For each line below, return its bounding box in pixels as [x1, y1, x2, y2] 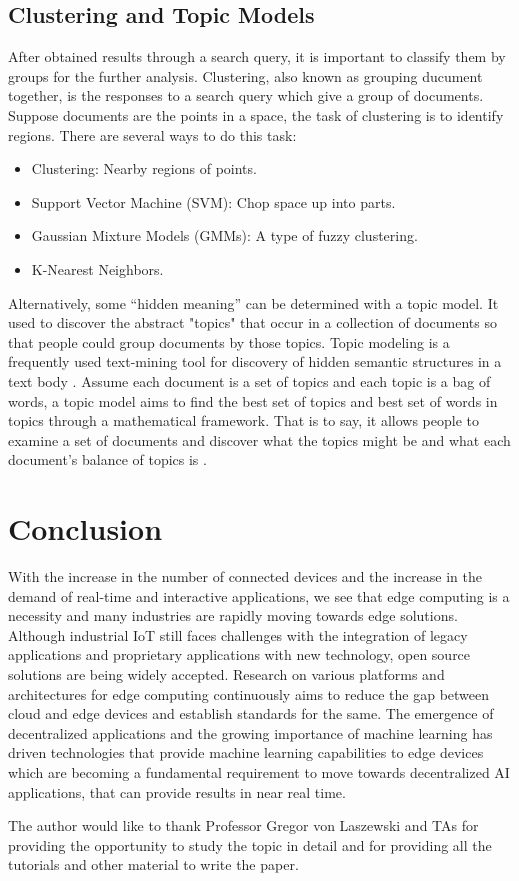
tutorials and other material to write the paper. [8, 854, 299, 875]
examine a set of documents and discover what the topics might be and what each [8, 429, 511, 450]
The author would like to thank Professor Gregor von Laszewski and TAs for [8, 815, 479, 836]
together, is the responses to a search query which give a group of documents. [8, 85, 484, 106]
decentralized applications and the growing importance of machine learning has [8, 722, 493, 743]
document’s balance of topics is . [8, 449, 207, 470]
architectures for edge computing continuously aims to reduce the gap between [8, 683, 490, 704]
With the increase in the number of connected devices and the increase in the [8, 566, 482, 587]
